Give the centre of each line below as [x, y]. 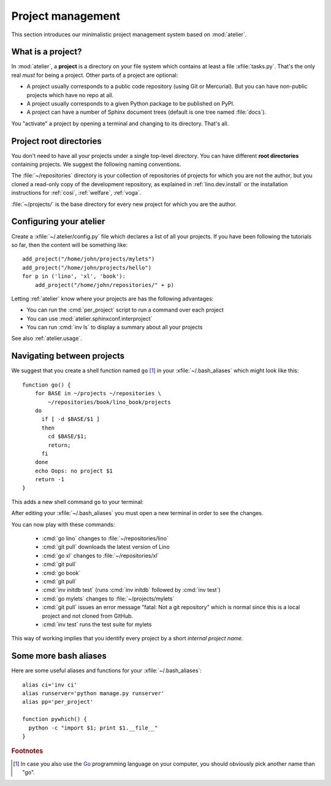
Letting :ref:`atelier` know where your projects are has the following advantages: [112, 299]
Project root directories [57, 141]
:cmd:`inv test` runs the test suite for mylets [97, 624]
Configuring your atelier [58, 222]
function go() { [47, 385]
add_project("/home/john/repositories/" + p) [105, 285]
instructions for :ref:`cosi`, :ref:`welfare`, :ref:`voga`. [76, 193]
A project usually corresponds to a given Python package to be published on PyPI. [131, 104]
